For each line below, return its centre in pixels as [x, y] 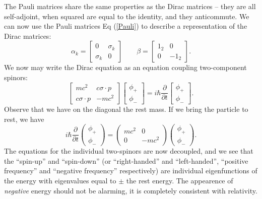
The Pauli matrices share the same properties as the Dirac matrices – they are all [130, 6]
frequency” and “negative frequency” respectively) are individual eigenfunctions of [131, 171]
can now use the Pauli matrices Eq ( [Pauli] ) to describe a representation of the [126, 26]
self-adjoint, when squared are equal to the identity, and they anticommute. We [127, 16]
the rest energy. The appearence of [180, 180]
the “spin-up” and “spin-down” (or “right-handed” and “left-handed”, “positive [126, 160]
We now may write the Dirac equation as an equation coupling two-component [125, 67]
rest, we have [24, 119]
